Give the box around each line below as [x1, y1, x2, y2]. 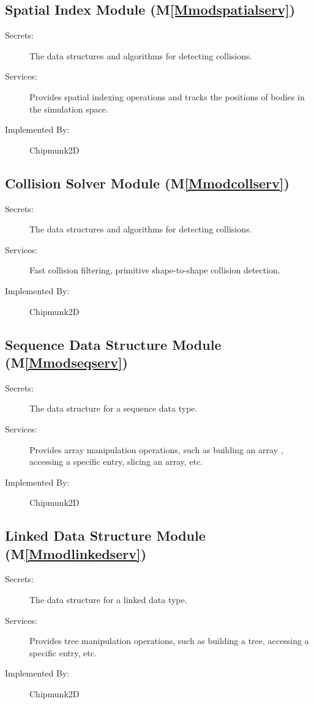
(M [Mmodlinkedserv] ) [5, 544, 147, 563]
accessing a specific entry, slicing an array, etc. [29, 455, 203, 468]
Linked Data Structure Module [5, 526, 206, 545]
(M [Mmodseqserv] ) [5, 352, 128, 371]
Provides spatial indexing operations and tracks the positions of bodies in [29, 90, 305, 103]
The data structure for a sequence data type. [29, 402, 198, 415]
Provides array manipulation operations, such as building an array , [29, 443, 283, 456]
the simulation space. [29, 102, 108, 115]
